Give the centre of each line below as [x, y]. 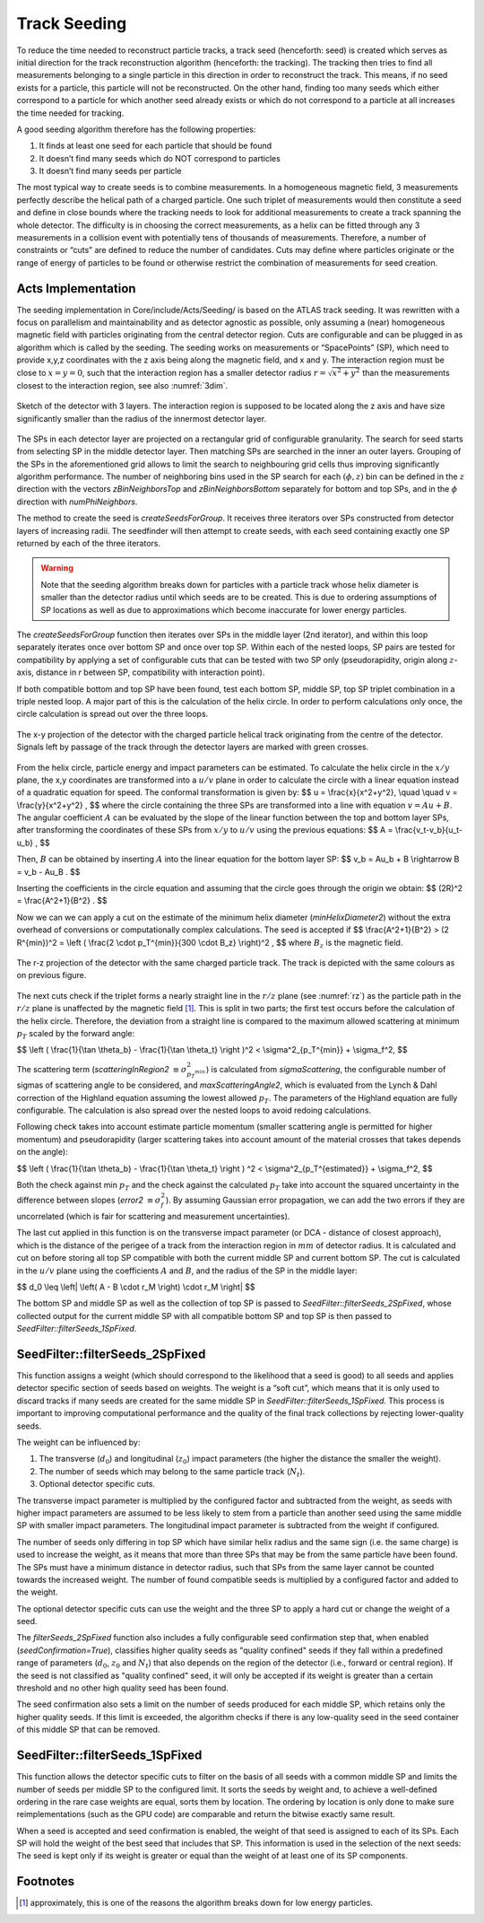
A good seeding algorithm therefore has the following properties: [136, 129]
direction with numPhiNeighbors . [77, 502]
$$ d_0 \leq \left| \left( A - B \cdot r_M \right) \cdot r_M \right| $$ [136, 1287]
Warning [57, 568]
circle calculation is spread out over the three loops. [112, 714]
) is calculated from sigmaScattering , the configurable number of [326, 1069]
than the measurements [406, 372]
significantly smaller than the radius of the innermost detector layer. [142, 418]
